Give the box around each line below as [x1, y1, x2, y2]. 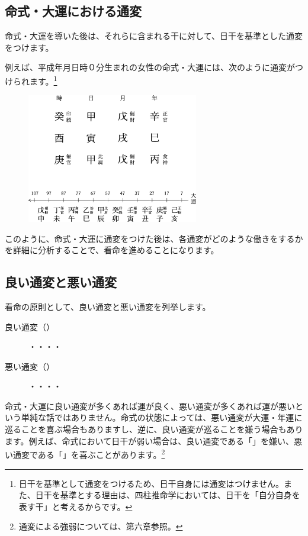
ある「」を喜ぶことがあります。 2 [37, 447, 165, 460]
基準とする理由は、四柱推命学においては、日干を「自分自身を [60, 489, 300, 501]
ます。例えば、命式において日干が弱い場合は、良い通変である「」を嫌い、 [5, 434, 294, 447]
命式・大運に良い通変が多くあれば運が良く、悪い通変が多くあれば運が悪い [5, 399, 295, 412]
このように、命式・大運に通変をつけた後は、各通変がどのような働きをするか [5, 232, 303, 244]
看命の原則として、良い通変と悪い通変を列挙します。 [5, 300, 211, 312]
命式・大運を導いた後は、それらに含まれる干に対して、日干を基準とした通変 [5, 30, 303, 42]
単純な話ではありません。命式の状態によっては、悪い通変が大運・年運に [21, 411, 303, 424]
